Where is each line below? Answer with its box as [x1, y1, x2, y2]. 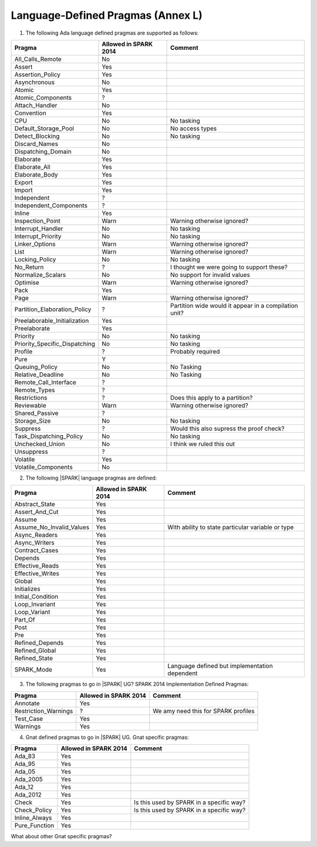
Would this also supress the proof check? [170, 424, 285, 433]
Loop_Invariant [14, 600, 56, 609]
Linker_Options [14, 239, 56, 248]
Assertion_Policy [14, 70, 61, 79]
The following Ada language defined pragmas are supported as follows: [25, 29, 199, 36]
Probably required [170, 347, 220, 355]
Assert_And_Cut [14, 508, 59, 516]
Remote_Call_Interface [14, 378, 76, 386]
